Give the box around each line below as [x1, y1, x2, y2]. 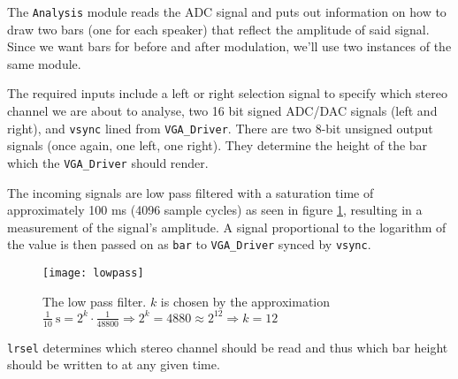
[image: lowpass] [42, 266, 144, 279]
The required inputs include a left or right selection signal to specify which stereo [7, 84, 447, 102]
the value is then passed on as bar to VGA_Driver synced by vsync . [7, 235, 371, 254]
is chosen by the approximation [160, 292, 331, 310]
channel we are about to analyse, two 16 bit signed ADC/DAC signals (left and [7, 102, 438, 120]
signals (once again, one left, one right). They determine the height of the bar [7, 136, 428, 155]
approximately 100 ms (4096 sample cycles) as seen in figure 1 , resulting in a [7, 201, 423, 219]
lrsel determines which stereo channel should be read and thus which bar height [7, 337, 448, 356]
